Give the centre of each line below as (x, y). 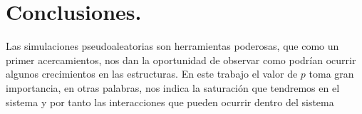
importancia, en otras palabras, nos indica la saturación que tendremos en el (173, 87)
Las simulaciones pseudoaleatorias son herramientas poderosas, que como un (172, 46)
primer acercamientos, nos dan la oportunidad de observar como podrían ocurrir (181, 59)
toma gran (331, 74)
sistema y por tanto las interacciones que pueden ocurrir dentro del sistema (170, 102)
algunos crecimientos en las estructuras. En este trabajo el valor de (152, 74)
